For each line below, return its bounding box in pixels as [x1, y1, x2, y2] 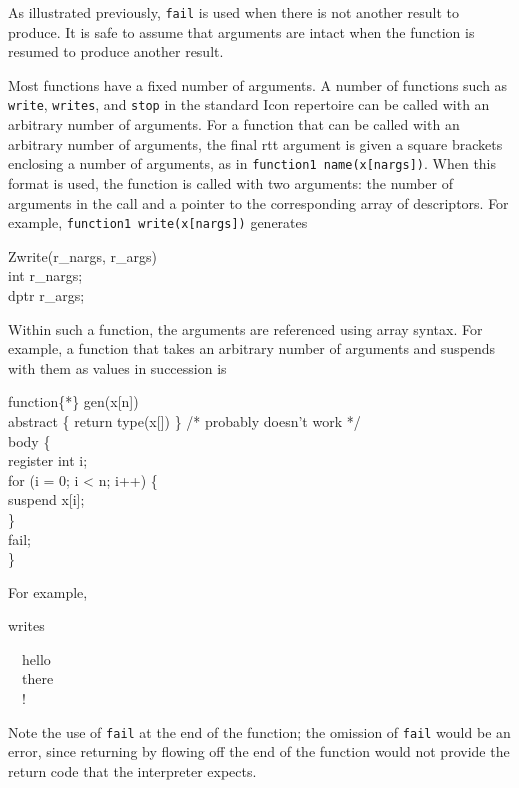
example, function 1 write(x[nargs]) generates [8, 212, 308, 233]
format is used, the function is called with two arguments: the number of [8, 172, 453, 193]
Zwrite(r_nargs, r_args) [8, 245, 157, 266]
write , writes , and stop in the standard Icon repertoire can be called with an [8, 94, 490, 115]
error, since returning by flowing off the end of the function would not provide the [8, 741, 510, 762]
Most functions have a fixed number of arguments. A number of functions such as [8, 74, 508, 95]
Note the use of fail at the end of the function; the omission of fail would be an [8, 721, 511, 742]
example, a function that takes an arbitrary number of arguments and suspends [8, 338, 496, 359]
